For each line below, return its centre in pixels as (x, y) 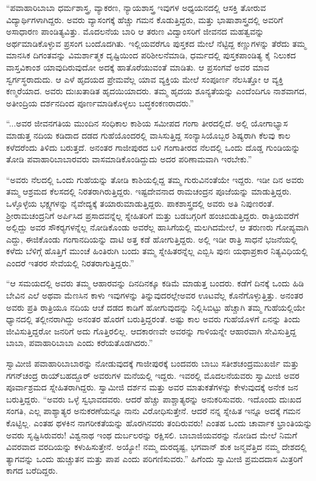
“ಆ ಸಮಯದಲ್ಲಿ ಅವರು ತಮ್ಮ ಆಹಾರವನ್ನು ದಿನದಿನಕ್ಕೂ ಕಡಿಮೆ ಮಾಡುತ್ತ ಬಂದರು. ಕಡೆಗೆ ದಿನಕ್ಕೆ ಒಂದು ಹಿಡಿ (155, 283)
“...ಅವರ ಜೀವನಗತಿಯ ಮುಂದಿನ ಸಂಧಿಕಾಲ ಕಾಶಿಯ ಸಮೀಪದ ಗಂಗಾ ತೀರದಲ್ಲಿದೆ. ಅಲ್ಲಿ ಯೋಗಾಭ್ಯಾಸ (147, 123)
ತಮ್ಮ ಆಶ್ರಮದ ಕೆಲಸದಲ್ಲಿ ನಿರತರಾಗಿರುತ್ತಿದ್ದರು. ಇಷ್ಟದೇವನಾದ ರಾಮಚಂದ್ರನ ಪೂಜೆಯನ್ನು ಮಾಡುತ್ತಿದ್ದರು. (149, 191)
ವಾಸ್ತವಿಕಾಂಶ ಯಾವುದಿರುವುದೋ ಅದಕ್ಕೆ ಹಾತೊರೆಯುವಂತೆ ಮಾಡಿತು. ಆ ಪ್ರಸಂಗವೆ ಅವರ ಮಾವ (138, 67)
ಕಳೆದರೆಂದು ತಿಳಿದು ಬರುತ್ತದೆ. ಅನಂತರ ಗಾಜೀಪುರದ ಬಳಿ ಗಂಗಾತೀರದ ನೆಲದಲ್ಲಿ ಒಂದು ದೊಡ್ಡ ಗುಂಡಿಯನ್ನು (153, 147)
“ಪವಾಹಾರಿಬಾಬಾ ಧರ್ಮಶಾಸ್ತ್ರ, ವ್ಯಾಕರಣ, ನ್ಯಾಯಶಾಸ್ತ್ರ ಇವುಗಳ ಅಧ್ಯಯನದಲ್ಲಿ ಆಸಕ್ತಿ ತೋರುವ (136, 7)
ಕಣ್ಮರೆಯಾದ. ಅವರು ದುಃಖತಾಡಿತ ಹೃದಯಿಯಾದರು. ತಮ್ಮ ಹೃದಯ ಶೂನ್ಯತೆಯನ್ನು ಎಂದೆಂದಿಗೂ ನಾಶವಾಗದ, (156, 91)
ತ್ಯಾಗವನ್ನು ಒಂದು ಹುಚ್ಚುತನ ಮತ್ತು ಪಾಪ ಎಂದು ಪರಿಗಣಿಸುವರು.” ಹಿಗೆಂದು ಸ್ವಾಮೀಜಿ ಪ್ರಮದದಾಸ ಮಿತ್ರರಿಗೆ (154, 458)
